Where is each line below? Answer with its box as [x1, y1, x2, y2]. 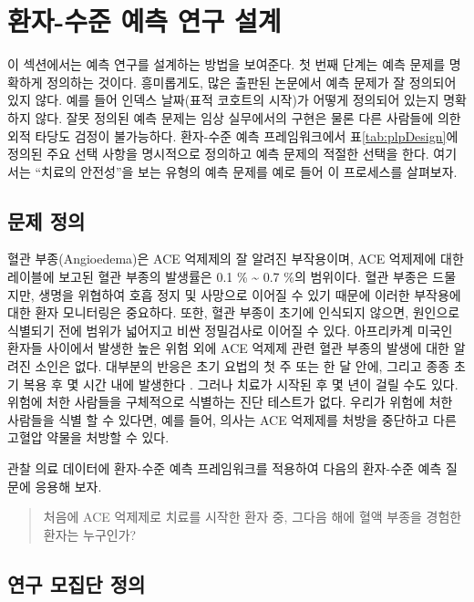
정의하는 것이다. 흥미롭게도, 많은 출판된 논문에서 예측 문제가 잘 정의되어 [46, 72, 457, 91]
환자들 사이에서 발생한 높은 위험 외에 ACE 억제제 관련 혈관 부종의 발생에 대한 [7, 338, 449, 358]
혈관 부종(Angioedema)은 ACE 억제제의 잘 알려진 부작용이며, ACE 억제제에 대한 [7, 249, 464, 268]
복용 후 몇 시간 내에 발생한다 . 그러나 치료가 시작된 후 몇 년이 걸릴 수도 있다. [23, 374, 459, 393]
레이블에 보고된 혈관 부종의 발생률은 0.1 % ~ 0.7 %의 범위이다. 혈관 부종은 [7, 267, 428, 286]
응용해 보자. [35, 476, 102, 495]
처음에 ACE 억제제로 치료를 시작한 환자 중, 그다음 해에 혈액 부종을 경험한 [43, 507, 462, 526]
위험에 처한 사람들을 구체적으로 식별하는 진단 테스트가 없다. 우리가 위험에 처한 [7, 392, 453, 411]
